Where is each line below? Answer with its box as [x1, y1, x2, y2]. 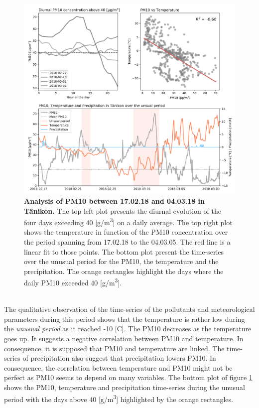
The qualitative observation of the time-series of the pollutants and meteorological [4, 304, 255, 314]
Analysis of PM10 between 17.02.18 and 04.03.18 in [24, 195, 205, 206]
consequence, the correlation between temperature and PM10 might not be [4, 362, 233, 373]
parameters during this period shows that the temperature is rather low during [4, 313, 245, 324]
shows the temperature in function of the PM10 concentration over [24, 227, 228, 237]
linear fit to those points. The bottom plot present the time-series [24, 246, 224, 257]
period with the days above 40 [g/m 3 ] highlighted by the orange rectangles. [4, 392, 233, 404]
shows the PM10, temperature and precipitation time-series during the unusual [4, 382, 245, 392]
